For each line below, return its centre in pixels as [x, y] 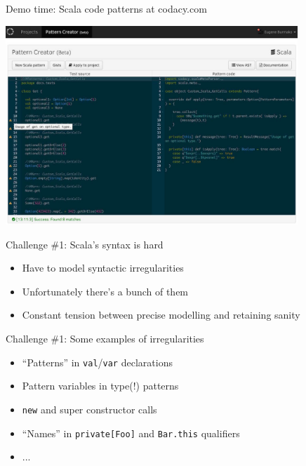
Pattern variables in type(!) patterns [100, 386]
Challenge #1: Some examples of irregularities [105, 339]
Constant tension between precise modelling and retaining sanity [161, 315]
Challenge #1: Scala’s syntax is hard [85, 244]
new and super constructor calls [89, 409]
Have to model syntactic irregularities [103, 268]
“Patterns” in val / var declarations [97, 362]
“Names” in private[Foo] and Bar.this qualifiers [131, 433]
